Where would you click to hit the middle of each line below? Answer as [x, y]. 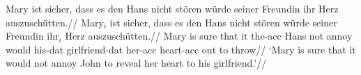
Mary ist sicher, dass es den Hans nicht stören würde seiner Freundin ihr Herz [172, 8]
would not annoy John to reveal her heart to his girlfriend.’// [136, 63]
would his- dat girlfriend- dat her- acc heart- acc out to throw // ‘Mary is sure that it [181, 49]
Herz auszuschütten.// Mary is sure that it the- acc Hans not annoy [209, 36]
